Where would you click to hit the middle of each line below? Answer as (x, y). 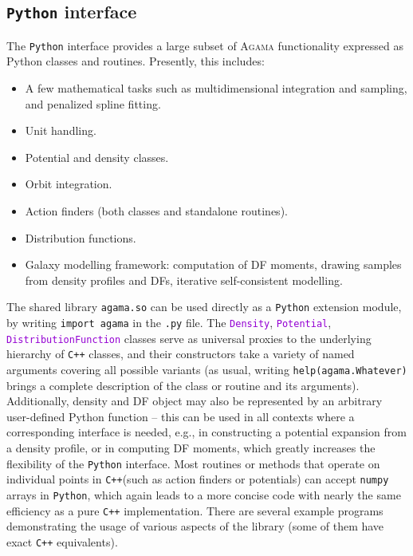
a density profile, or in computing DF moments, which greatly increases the (191, 448)
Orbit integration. (69, 184)
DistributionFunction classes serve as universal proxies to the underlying (189, 338)
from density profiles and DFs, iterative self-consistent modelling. (184, 280)
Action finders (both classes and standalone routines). (156, 211)
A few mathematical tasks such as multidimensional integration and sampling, (216, 88)
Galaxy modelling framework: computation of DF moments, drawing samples (213, 264)
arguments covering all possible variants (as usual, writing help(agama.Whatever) (207, 369)
